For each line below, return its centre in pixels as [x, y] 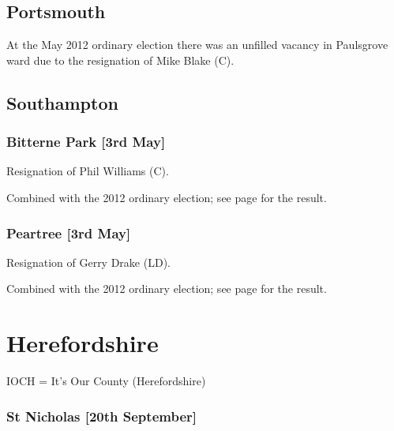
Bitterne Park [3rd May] [86, 142]
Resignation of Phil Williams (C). [88, 171]
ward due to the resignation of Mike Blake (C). [120, 60]
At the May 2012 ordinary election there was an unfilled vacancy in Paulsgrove [197, 45]
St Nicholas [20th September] [101, 416]
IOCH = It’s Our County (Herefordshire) [106, 381]
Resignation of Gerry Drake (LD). [88, 262]
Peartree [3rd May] [69, 232]
